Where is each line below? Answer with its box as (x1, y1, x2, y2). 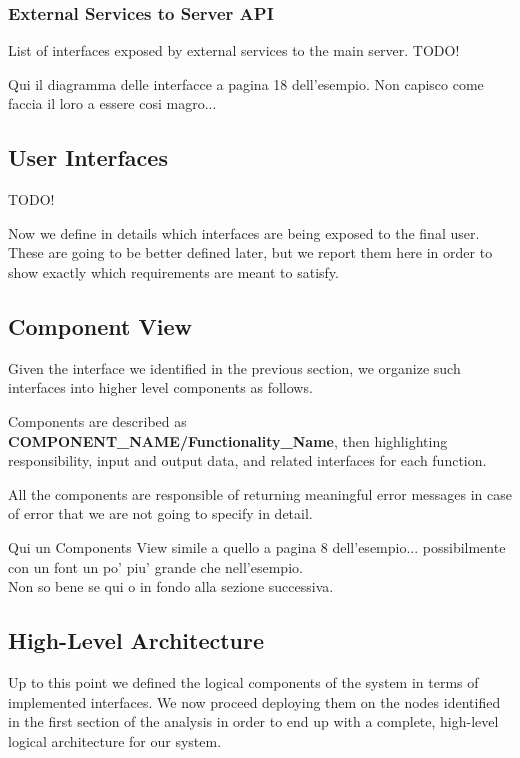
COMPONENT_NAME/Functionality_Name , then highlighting (8, 430, 448, 451)
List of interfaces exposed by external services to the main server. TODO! (8, 40, 460, 61)
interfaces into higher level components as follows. (8, 377, 313, 398)
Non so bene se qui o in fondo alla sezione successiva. (8, 576, 334, 597)
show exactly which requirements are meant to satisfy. (8, 261, 339, 282)
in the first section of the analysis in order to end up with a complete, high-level (8, 711, 499, 732)
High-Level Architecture (8, 625, 265, 656)
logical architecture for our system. (8, 730, 222, 751)
